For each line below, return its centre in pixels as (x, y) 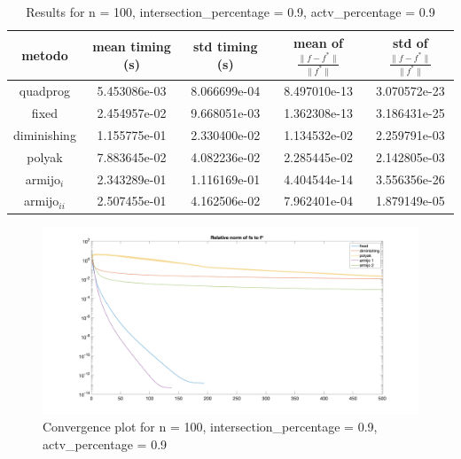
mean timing (132, 47)
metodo (45, 54)
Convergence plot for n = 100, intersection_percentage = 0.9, (210, 427)
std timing (225, 47)
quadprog (45, 91)
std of (410, 42)
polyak (45, 156)
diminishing (45, 134)
